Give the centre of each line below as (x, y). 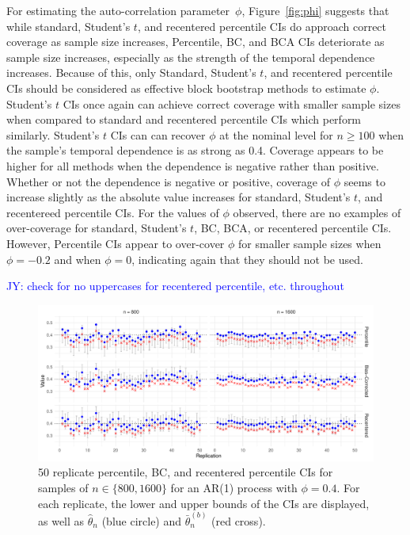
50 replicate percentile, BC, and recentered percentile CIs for (186, 472)
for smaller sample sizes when (310, 243)
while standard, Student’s (68, 26)
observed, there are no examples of (317, 212)
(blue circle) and (142, 520)
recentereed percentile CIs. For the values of (113, 212)
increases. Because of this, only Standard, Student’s (131, 73)
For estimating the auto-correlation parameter (118, 10)
